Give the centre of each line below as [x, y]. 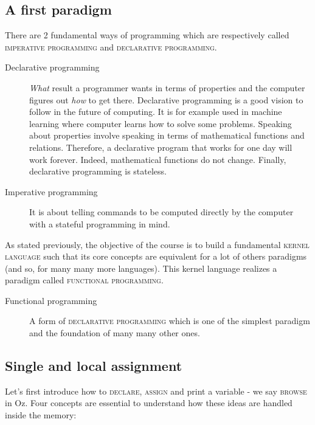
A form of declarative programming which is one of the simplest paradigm [170, 321]
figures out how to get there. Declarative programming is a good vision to [166, 99]
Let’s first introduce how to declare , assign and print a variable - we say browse [156, 391]
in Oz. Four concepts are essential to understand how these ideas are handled [149, 403]
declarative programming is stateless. [98, 171]
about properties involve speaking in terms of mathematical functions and [167, 135]
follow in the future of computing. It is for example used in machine [156, 112]
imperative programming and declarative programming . [111, 47]
